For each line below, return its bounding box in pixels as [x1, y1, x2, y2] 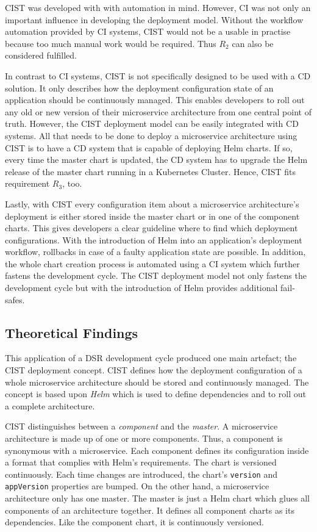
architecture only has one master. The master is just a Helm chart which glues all [5, 492, 310, 505]
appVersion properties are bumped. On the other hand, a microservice [5, 480, 269, 492]
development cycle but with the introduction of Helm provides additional [5, 281, 278, 294]
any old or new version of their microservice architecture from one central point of [5, 105, 312, 118]
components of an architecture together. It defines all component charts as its [5, 503, 294, 516]
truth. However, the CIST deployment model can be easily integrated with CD [5, 117, 299, 130]
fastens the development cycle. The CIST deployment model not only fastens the [5, 269, 307, 282]
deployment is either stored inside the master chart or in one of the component [5, 209, 300, 222]
